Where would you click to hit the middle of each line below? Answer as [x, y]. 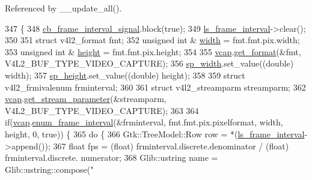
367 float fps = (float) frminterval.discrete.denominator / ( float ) [171, 145]
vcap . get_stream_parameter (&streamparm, [86, 99]
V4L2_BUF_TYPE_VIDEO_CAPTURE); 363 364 [102, 110]
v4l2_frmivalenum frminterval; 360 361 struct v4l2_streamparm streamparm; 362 [155, 87]
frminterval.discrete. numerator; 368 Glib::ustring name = [112, 157]
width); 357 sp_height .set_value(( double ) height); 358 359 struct [125, 75]
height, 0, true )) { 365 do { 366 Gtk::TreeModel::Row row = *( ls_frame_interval [155, 133]
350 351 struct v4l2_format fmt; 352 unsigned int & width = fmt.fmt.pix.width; [152, 40]
